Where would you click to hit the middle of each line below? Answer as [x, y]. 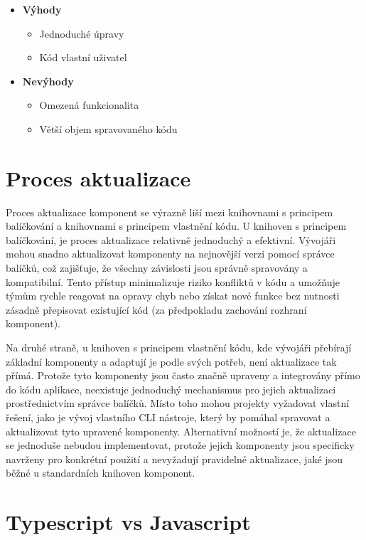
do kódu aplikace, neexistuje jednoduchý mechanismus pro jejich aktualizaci [171, 389]
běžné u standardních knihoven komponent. [101, 473]
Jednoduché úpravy [82, 33]
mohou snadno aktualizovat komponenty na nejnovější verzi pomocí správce [170, 254]
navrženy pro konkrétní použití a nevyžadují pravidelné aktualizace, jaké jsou [174, 459]
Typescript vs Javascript [128, 522]
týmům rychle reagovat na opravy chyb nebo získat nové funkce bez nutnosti [173, 296]
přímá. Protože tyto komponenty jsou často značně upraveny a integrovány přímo [183, 375]
